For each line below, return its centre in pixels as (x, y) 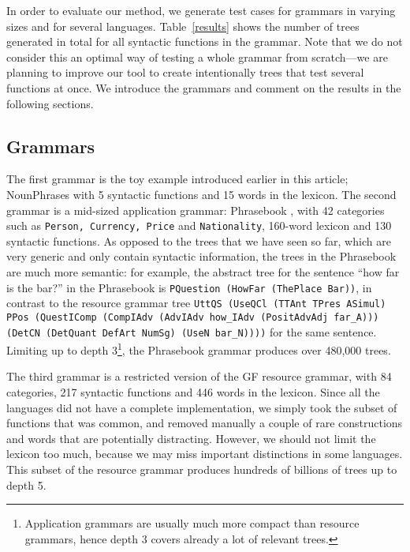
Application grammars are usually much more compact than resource (192, 523)
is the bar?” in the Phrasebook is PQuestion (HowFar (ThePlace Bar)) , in (189, 287)
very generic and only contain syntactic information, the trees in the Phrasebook (201, 256)
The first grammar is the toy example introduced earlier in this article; (177, 179)
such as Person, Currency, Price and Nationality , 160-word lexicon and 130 (199, 225)
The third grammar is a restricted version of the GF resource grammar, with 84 (199, 376)
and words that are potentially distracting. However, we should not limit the (191, 438)
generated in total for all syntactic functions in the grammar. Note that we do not (205, 41)
